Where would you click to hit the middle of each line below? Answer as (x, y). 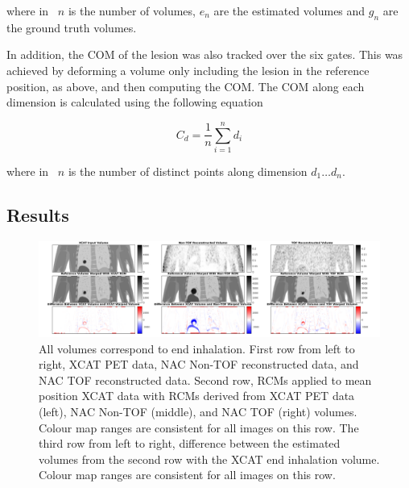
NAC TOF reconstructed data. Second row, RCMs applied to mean (205, 380)
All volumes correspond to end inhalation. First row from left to (197, 348)
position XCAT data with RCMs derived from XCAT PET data (197, 396)
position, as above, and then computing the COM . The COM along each (186, 86)
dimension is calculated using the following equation (135, 102)
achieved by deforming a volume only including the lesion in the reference (188, 70)
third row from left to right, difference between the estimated (190, 443)
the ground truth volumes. (72, 27)
